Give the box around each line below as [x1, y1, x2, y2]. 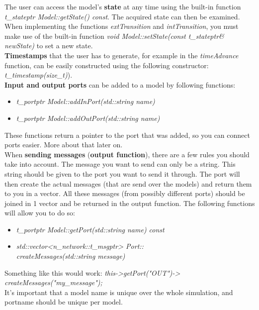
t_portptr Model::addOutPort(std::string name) [16, 112, 160, 123]
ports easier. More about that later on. [4, 139, 123, 150]
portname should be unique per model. [4, 297, 123, 307]
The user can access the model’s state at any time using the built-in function [4, 1, 241, 11]
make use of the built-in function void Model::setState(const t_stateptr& [4, 30, 224, 41]
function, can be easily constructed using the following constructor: [4, 60, 209, 70]
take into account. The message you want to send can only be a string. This [4, 159, 236, 169]
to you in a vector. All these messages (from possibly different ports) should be [4, 188, 245, 199]
